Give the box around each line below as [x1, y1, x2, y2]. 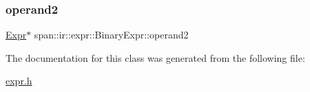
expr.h [6, 73, 32, 88]
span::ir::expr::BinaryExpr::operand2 [34, 27, 189, 42]
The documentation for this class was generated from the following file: [6, 50, 305, 65]
